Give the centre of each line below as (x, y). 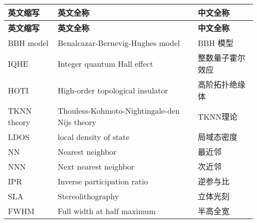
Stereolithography (88, 196)
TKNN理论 (218, 116)
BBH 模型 (216, 43)
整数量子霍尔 (222, 58)
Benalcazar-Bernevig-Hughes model (119, 43)
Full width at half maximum (107, 211)
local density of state (93, 136)
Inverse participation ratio (103, 181)
